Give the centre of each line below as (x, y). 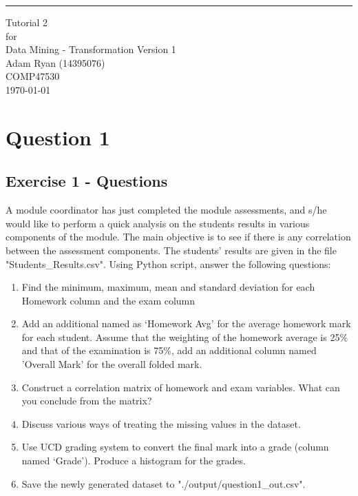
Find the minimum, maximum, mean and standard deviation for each (168, 287)
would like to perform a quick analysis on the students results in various (158, 223)
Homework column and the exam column (108, 300)
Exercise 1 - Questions (87, 181)
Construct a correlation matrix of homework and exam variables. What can (181, 387)
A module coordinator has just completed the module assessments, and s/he (166, 210)
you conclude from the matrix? (87, 401)
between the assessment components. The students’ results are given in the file (171, 250)
